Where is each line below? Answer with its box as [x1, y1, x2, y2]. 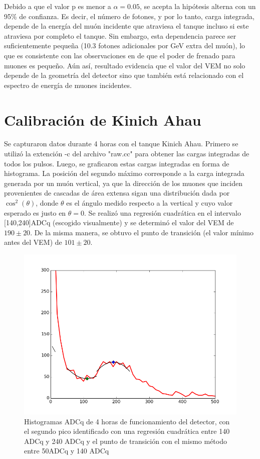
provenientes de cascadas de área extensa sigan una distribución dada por [4, 188, 230, 198]
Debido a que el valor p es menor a [4, 1, 111, 11]
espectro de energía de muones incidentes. [4, 79, 132, 90]
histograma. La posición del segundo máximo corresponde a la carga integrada [4, 168, 244, 178]
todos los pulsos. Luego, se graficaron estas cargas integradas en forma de [4, 158, 229, 168]
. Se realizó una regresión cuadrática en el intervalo [84, 207, 241, 218]
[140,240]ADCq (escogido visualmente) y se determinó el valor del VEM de [4, 217, 234, 228]
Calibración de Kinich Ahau [4, 109, 201, 130]
